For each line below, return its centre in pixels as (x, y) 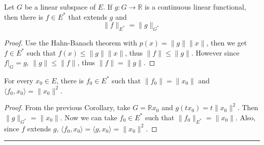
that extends (88, 16)
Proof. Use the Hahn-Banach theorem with (71, 42)
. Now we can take (89, 117)
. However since (215, 52)
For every (19, 80)
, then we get (227, 42)
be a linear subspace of (60, 7)
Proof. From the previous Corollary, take (67, 107)
